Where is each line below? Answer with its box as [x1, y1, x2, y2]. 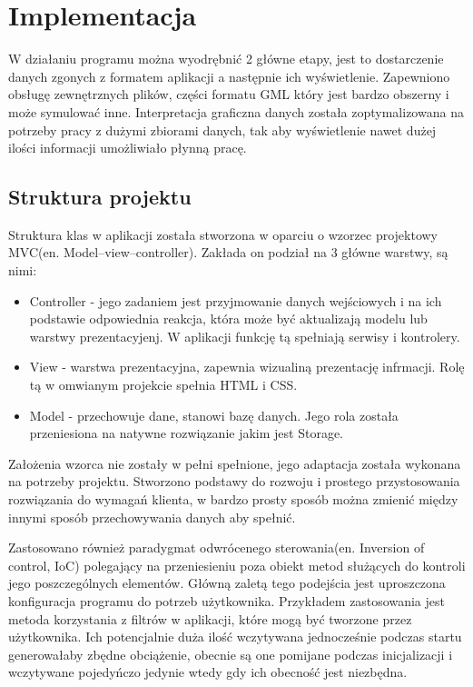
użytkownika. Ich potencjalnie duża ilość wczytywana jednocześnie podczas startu [8, 627, 462, 646]
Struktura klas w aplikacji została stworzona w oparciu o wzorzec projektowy [8, 224, 438, 244]
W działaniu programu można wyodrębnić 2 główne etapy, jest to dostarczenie [8, 49, 444, 68]
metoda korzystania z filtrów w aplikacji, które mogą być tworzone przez [8, 609, 412, 628]
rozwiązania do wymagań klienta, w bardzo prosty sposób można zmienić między [8, 490, 458, 509]
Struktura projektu [8, 183, 192, 211]
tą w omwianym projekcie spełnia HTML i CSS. [29, 375, 298, 394]
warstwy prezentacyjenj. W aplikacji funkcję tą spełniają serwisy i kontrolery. [29, 326, 460, 345]
